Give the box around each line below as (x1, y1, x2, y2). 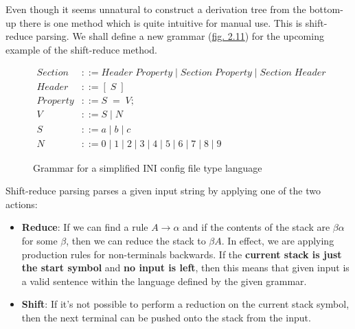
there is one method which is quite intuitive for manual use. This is (19, 15, 303, 30)
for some (21, 233, 58, 247)
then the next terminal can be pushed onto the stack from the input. (21, 310, 311, 324)
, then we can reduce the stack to (66, 233, 206, 247)
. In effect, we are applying (221, 233, 334, 247)
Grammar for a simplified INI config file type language (33, 160, 262, 174)
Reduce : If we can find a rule (21, 220, 148, 234)
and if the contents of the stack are (183, 220, 330, 234)
